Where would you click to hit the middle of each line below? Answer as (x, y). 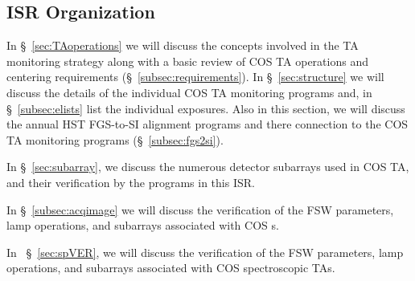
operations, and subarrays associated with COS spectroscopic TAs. (171, 268)
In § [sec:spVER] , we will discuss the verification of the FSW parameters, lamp (205, 252)
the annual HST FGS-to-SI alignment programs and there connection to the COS (207, 124)
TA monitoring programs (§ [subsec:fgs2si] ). (115, 139)
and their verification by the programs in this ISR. (131, 182)
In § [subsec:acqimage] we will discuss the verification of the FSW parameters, (200, 209)
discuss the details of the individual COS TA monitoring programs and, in (189, 92)
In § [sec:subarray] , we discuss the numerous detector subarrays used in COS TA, (208, 167)
